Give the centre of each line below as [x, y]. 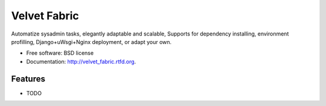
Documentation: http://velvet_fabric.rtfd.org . [81, 61]
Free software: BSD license [60, 53]
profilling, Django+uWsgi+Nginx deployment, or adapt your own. [91, 42]
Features [28, 79]
